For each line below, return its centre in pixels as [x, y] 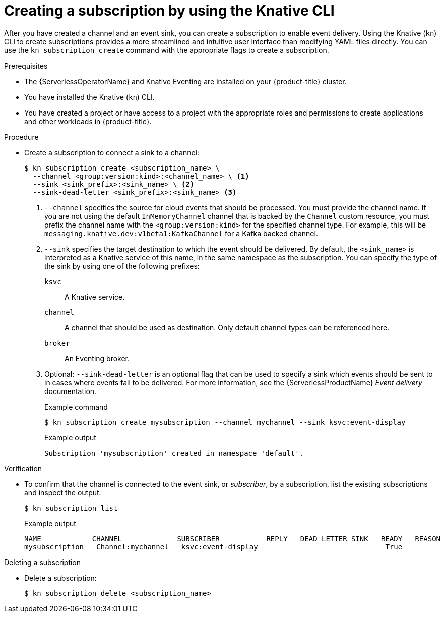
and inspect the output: [63, 492]
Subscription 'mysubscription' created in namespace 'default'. [174, 453]
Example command [76, 407]
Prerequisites [26, 66]
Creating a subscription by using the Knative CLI [169, 11]
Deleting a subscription [43, 562]
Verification [23, 468]
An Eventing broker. [97, 358]
